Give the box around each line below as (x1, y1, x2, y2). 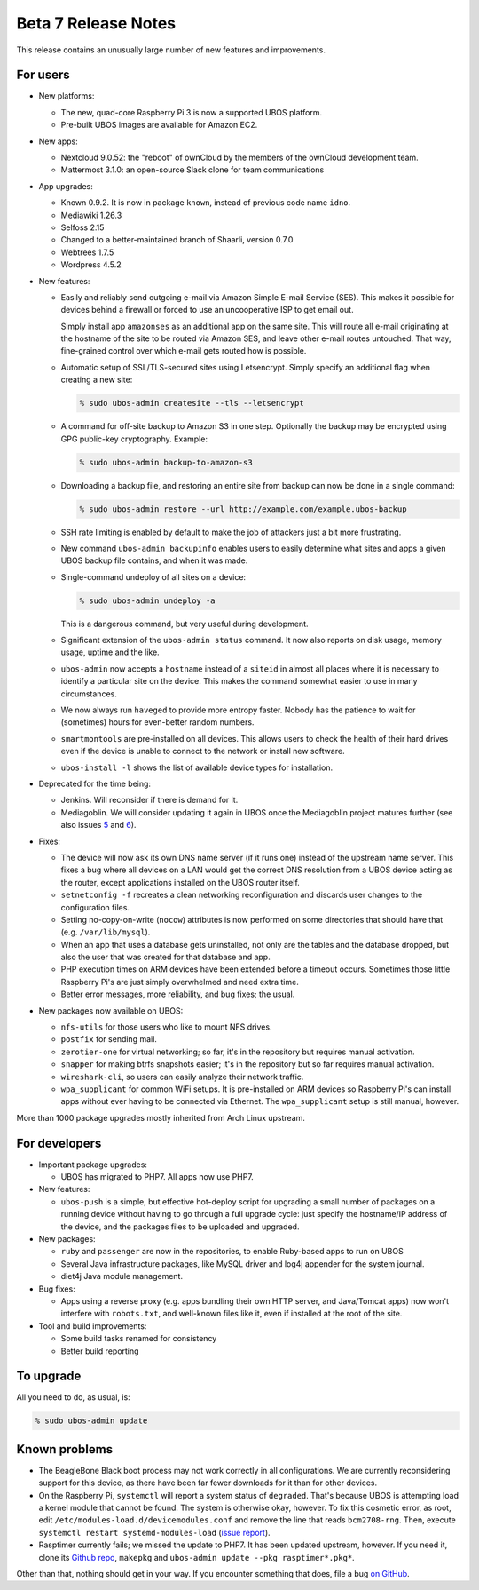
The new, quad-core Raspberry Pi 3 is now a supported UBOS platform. (60, 107, 323, 117)
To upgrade (16, 1369, 82, 1384)
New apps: (38, 136, 79, 147)
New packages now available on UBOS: (38, 1005, 184, 1016)
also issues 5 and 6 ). (60, 820, 137, 831)
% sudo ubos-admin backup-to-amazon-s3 (79, 457, 253, 467)
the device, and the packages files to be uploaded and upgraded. (60, 1221, 300, 1232)
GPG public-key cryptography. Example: (60, 433, 208, 444)
